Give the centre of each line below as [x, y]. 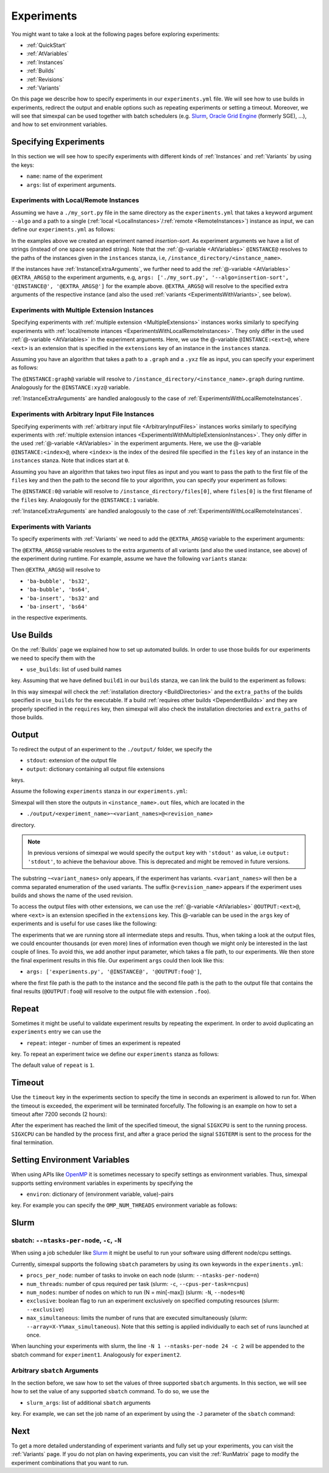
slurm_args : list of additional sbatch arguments [89, 1402]
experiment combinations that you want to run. [70, 1463]
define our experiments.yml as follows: [63, 230]
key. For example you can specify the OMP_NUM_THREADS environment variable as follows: [124, 1205]
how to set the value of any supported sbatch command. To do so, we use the [110, 1391]
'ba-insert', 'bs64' [57, 606]
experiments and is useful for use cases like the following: [84, 924]
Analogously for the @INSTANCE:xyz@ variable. [71, 387]
